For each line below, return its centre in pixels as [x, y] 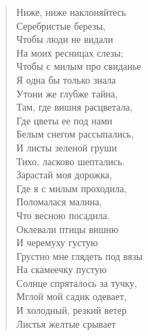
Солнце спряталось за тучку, [77, 282]
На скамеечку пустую [62, 269]
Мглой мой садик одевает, [71, 296]
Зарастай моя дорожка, [64, 175]
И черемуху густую [57, 242]
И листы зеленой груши [66, 147]
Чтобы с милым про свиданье [79, 66]
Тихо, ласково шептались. [71, 161]
